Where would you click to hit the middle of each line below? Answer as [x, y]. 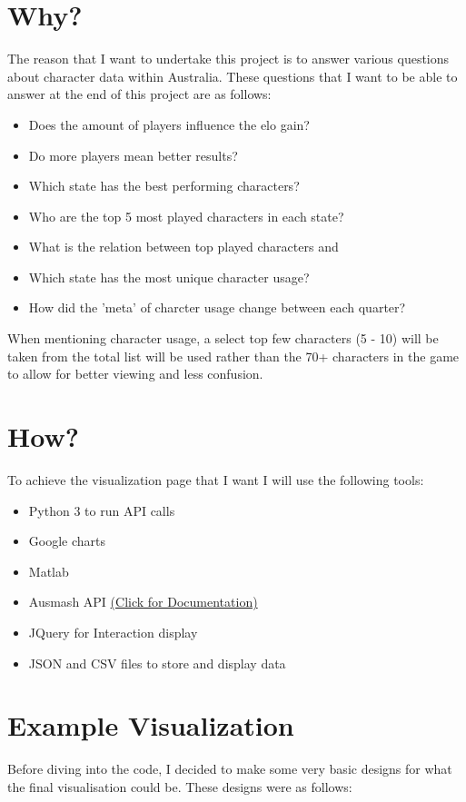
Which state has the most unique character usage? [169, 277]
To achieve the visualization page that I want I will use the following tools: [216, 479]
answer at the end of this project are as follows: [139, 94]
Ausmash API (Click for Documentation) [143, 602]
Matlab [49, 571]
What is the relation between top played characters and [183, 247]
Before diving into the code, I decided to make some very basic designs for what [230, 769]
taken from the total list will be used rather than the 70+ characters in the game [233, 356]
